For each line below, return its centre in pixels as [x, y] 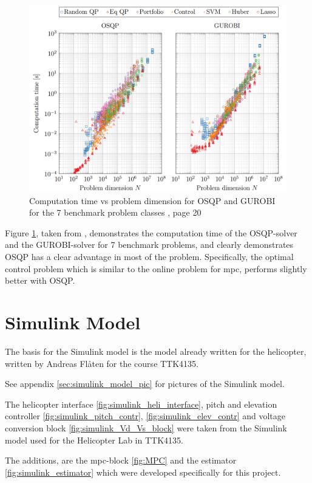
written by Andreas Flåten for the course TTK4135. [102, 363]
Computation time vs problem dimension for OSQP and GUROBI [152, 200]
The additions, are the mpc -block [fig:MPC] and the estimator [121, 460]
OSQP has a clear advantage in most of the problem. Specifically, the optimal [149, 257]
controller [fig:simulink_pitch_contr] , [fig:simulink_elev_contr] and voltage [145, 416]
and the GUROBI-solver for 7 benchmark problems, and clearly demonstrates [149, 245]
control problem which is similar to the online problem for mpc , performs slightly [156, 268]
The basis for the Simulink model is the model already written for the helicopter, [156, 351]
